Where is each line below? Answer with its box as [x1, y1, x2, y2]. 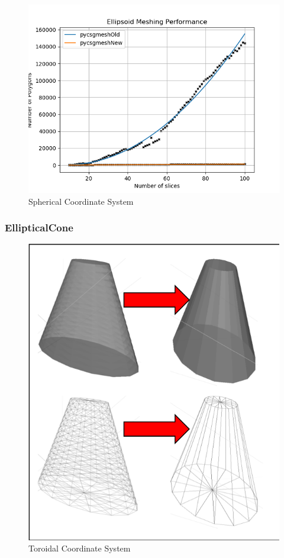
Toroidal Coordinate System [28, 542, 131, 554]
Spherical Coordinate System [28, 195, 134, 207]
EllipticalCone [5, 220, 73, 235]
